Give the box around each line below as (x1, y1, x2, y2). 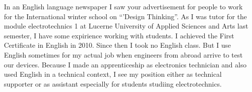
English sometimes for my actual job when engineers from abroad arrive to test (4, 49, 243, 60)
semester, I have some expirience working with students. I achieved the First (4, 30, 234, 40)
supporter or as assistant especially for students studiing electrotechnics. (4, 78, 222, 89)
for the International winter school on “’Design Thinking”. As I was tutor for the (4, 11, 247, 21)
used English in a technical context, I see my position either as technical (4, 69, 222, 79)
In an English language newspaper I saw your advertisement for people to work (4, 1, 243, 11)
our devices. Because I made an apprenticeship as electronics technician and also (4, 59, 247, 69)
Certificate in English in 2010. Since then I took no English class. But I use (4, 40, 231, 50)
